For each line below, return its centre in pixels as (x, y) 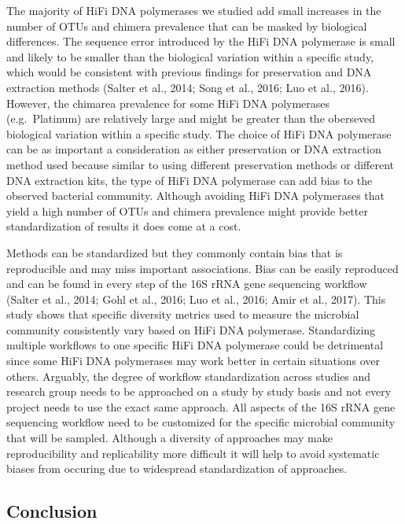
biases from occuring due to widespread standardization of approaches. (177, 469)
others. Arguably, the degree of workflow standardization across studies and (189, 376)
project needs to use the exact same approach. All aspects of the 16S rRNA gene (201, 406)
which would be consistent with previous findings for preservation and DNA (189, 72)
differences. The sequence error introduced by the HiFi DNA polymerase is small (201, 41)
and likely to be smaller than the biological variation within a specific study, (190, 56)
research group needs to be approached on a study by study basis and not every (199, 391)
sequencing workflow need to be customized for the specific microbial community (201, 422)
